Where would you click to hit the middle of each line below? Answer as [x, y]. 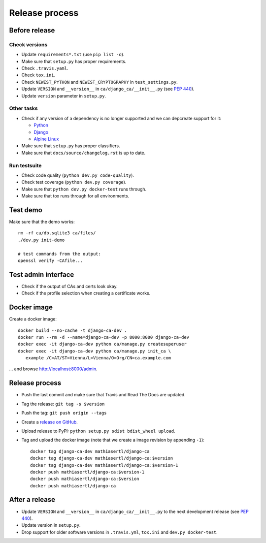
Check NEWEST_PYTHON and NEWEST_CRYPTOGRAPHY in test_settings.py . [100, 82]
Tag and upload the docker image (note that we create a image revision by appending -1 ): [113, 440]
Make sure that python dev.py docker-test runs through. [84, 189]
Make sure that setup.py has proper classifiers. [71, 146]
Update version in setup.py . [51, 525]
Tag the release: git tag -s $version [63, 404]
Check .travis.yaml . [45, 68]
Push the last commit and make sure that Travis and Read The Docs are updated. [103, 395]
